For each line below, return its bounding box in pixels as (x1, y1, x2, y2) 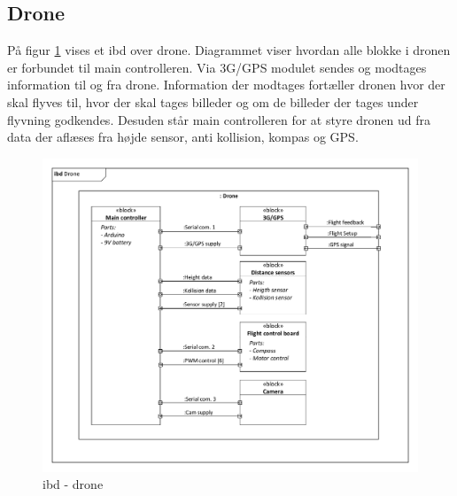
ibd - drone (43, 475, 104, 493)
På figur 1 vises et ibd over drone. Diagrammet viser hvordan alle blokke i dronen (7, 41, 451, 59)
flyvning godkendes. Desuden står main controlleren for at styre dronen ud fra (7, 110, 430, 128)
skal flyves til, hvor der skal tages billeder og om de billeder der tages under (7, 92, 419, 111)
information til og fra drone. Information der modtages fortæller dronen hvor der (7, 75, 445, 94)
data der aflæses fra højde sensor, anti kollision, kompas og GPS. (7, 128, 359, 146)
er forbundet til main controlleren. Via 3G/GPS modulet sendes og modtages (7, 58, 427, 76)
